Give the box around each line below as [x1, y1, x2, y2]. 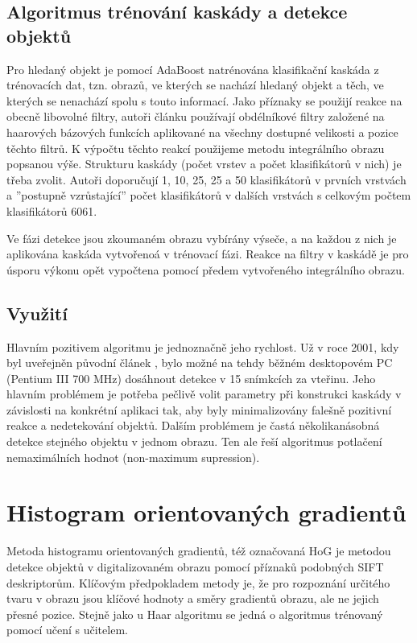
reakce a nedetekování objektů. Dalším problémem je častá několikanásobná [6, 417, 380, 434]
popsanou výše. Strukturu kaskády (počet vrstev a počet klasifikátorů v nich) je [6, 155, 402, 172]
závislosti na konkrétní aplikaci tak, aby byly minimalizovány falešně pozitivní [6, 401, 392, 418]
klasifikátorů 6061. [6, 202, 97, 219]
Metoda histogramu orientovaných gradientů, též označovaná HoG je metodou [6, 542, 391, 559]
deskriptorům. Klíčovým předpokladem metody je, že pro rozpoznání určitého [6, 574, 390, 591]
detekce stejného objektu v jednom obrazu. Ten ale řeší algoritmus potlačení [6, 433, 382, 450]
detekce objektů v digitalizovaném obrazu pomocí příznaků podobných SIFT [6, 558, 384, 575]
